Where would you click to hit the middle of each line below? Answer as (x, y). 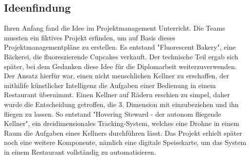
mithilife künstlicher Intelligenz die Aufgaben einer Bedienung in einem (110, 85)
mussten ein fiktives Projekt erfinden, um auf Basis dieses (90, 37)
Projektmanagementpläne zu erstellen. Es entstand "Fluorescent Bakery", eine (120, 47)
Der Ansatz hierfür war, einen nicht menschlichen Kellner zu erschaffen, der (116, 76)
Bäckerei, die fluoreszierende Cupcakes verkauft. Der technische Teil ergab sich (121, 56)
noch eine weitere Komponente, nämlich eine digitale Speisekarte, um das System (125, 142)
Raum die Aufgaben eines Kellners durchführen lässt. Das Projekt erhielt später (123, 133)
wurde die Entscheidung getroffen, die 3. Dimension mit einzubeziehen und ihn (121, 104)
